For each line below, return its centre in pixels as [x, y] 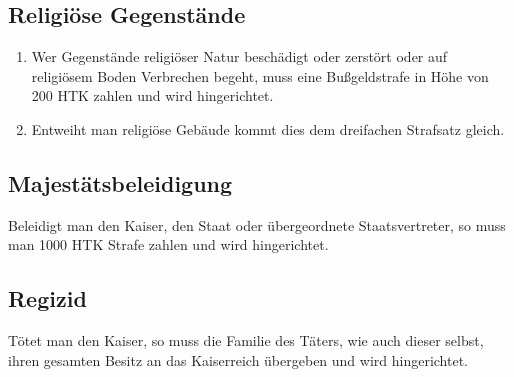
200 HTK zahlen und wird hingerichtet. [152, 95]
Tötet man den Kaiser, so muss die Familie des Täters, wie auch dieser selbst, [246, 340]
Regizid [47, 298]
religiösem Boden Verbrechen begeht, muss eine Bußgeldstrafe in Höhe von [260, 75]
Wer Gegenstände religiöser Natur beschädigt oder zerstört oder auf [239, 56]
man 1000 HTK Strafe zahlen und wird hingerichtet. [168, 244]
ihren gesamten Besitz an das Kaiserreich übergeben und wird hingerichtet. [238, 359]
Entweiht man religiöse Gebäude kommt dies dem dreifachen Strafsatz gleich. [268, 128]
